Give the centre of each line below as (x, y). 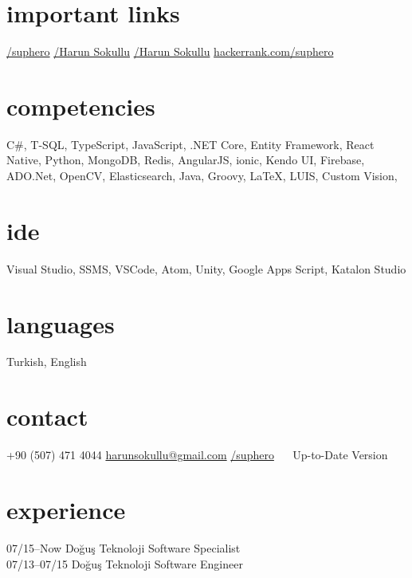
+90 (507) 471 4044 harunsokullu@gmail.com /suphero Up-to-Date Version (197, 455)
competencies (81, 106)
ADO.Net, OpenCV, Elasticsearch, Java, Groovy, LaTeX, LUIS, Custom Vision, (202, 176)
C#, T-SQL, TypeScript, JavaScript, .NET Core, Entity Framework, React (190, 144)
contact (47, 417)
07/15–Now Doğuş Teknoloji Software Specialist (124, 547)
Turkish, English (47, 362)
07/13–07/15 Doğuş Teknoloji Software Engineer (125, 563)
